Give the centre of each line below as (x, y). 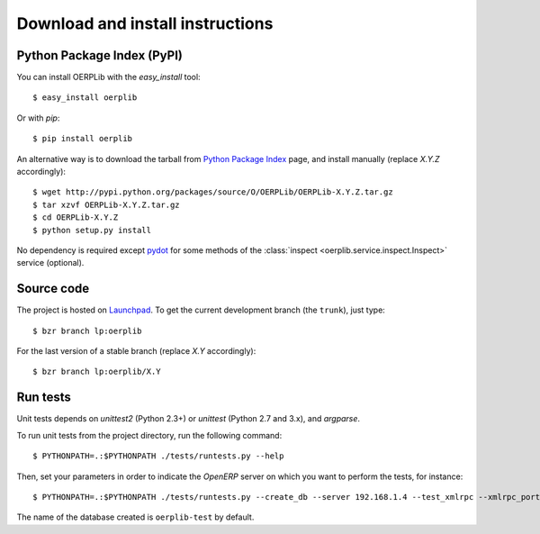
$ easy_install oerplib (85, 98)
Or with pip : (38, 118)
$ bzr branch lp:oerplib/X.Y (97, 372)
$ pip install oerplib (83, 139)
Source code (53, 289)
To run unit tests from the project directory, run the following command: (149, 435)
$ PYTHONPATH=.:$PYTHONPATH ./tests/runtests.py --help (158, 456)
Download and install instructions (145, 23)
